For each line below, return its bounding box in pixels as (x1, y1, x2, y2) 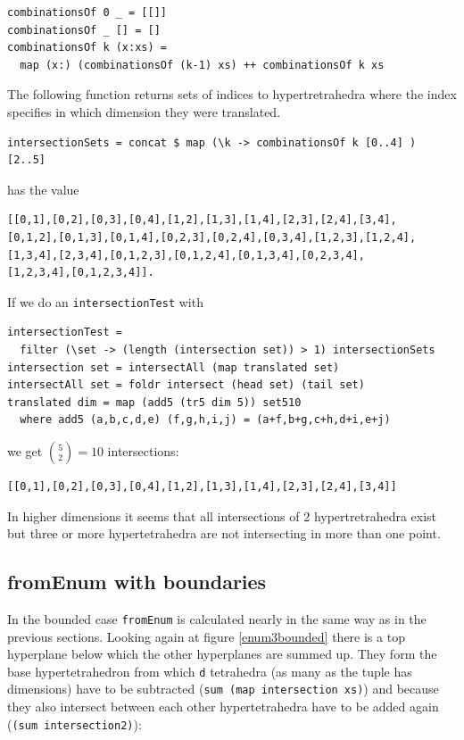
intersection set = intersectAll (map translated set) (7, 361, 340, 374)
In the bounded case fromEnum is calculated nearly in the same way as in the (7, 609, 427, 628)
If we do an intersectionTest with (7, 292, 203, 311)
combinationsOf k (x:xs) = (7, 41, 167, 54)
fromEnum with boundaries (7, 568, 267, 595)
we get (7, 441, 43, 460)
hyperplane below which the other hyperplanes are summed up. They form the (7, 644, 437, 663)
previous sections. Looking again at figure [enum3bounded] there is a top (7, 627, 405, 645)
